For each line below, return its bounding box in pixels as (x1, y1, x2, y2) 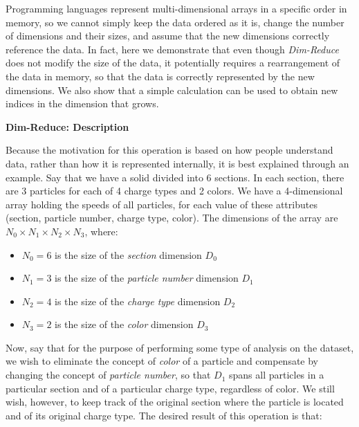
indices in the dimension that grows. (6, 96, 159, 111)
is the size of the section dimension (55, 247, 202, 262)
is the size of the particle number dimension (55, 271, 239, 285)
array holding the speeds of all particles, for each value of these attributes (6, 197, 317, 211)
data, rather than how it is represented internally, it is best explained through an (6, 156, 349, 170)
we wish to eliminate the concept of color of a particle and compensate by (6, 354, 319, 368)
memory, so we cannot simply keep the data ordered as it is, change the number (6, 15, 344, 29)
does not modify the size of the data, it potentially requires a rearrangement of (6, 55, 340, 70)
